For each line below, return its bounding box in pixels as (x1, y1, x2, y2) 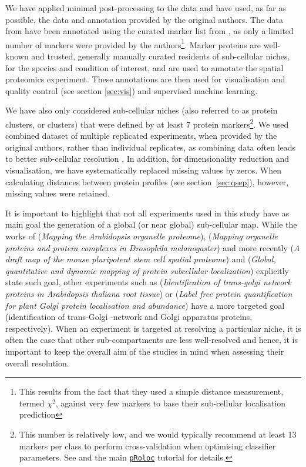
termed (19, 396, 45, 409)
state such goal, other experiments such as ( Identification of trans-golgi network (5, 276, 291, 288)
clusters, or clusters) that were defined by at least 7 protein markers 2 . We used (5, 116, 289, 130)
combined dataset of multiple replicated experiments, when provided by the (5, 129, 277, 142)
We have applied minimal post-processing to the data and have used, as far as (5, 2, 286, 14)
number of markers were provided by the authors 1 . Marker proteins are (5, 36, 261, 51)
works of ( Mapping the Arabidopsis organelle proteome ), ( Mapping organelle (5, 230, 278, 242)
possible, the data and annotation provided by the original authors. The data (5, 13, 283, 25)
